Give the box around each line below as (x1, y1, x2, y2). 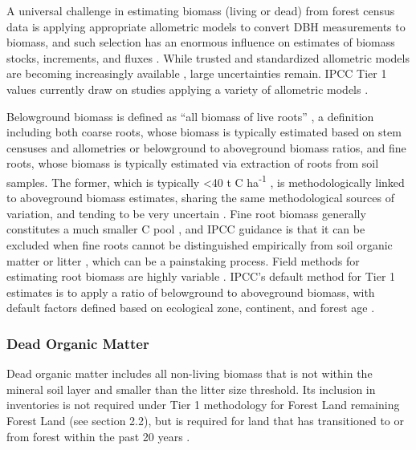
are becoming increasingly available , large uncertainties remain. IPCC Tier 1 (6, 65, 387, 82)
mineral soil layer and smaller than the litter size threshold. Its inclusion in (6, 380, 376, 397)
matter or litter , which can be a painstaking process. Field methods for (6, 252, 360, 269)
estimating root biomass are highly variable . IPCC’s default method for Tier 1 (6, 268, 396, 285)
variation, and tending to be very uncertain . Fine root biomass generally (6, 205, 366, 221)
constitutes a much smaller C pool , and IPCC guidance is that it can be (6, 221, 365, 237)
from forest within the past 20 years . (6, 428, 190, 444)
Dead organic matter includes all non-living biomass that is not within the (6, 365, 373, 382)
